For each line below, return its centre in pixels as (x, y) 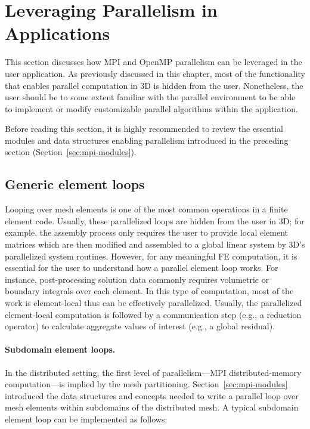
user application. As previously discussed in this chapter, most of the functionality (155, 73)
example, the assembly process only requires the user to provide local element (147, 232)
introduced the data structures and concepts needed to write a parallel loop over (152, 395)
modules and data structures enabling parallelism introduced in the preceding (147, 140)
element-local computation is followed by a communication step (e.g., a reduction (153, 314)
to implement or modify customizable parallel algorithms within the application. (151, 108)
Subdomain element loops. (60, 349)
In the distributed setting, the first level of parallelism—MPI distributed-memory (153, 372)
